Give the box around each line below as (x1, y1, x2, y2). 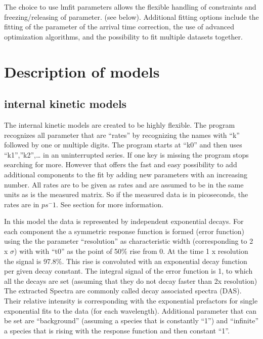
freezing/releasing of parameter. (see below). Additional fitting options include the (4, 11, 259, 22)
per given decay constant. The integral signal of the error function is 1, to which (4, 266, 253, 276)
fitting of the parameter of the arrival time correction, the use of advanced (4, 21, 234, 32)
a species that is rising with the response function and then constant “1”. (4, 325, 230, 335)
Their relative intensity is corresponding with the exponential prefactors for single (4, 295, 258, 306)
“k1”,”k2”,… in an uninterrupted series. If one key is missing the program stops (4, 149, 249, 160)
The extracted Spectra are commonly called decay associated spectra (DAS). (4, 285, 242, 296)
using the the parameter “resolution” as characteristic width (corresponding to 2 (4, 236, 253, 246)
